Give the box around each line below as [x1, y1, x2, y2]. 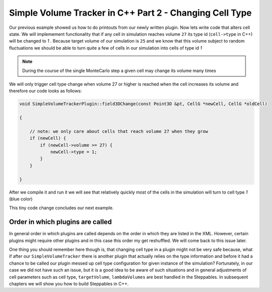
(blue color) [9, 196, 33, 202]
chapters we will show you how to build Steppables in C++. [9, 281, 129, 287]
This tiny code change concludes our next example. [9, 205, 114, 211]
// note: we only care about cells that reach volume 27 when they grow [29, 128, 208, 134]
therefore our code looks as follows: [9, 88, 82, 94]
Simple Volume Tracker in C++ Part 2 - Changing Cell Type [9, 7, 252, 18]
